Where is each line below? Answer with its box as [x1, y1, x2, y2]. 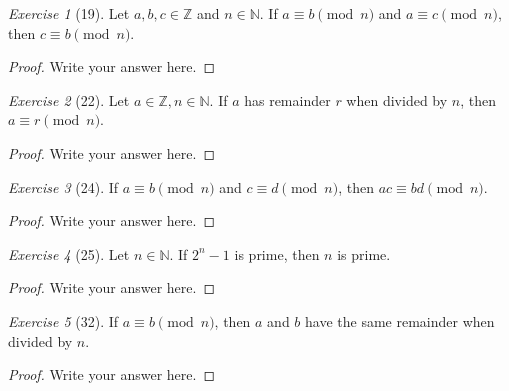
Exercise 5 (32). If [8, 310, 119, 331]
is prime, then [234, 243, 320, 264]
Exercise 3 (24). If [8, 176, 119, 197]
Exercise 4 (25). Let [8, 243, 130, 264]
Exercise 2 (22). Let [8, 89, 130, 110]
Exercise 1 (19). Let [8, 3, 130, 23]
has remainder [244, 89, 331, 110]
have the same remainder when [305, 310, 495, 331]
